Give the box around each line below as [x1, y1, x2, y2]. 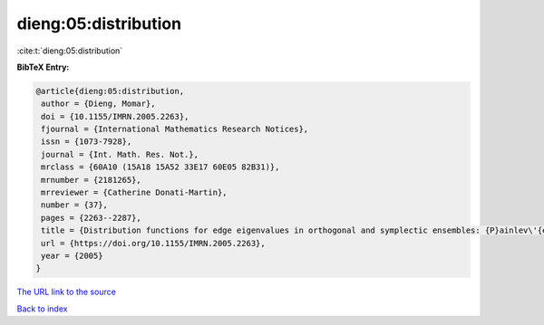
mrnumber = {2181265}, [41, 175, 142, 185]
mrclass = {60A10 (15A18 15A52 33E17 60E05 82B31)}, [41, 162, 280, 172]
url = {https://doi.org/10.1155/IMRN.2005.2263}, [41, 238, 267, 248]
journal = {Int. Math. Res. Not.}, [41, 149, 199, 159]
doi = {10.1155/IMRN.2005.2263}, [41, 111, 189, 121]
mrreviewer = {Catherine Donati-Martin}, [41, 187, 228, 198]
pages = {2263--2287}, [41, 213, 142, 223]
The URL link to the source [16, 286, 117, 298]
